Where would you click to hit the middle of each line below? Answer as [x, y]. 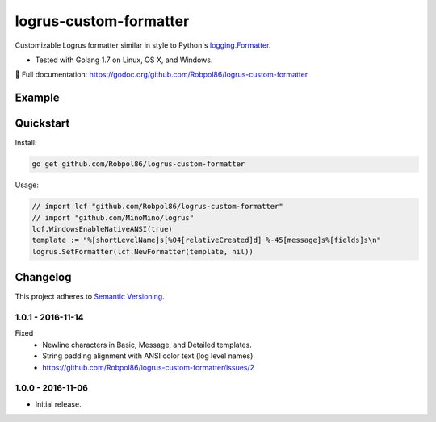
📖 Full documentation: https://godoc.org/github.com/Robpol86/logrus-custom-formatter [161, 75]
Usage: [27, 185]
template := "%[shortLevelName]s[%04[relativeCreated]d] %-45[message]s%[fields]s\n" [206, 240]
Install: [26, 143]
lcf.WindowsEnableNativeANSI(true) [102, 229]
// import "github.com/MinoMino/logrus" [113, 217]
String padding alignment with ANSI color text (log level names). [149, 356]
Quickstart [42, 124]
